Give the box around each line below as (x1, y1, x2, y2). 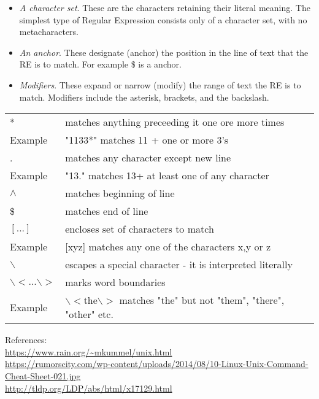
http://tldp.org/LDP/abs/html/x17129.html (5, 381, 172, 394)
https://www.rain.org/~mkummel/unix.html (5, 345, 172, 358)
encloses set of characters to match (65, 222, 214, 236)
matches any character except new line (65, 150, 231, 165)
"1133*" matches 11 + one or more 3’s (65, 133, 229, 147)
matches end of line (65, 204, 148, 219)
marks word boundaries (65, 275, 166, 290)
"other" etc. (65, 307, 113, 322)
